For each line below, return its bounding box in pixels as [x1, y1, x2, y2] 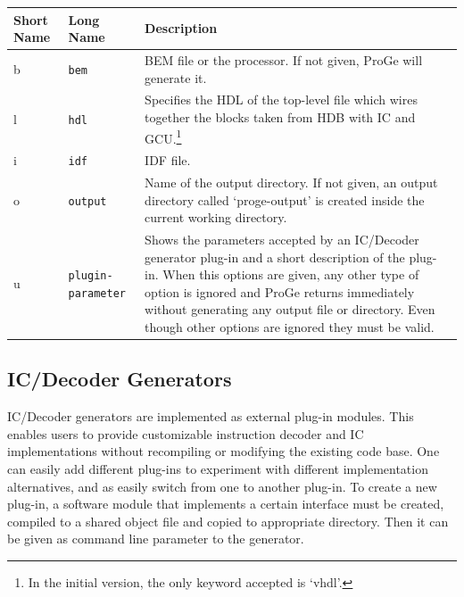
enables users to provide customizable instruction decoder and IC [7, 424, 364, 443]
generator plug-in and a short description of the [145, 247, 405, 266]
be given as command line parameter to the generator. [7, 529, 304, 548]
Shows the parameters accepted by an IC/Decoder [145, 230, 419, 248]
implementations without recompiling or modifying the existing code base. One [7, 442, 440, 460]
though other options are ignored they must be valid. [145, 317, 435, 336]
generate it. [145, 68, 207, 87]
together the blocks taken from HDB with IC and [145, 107, 416, 126]
